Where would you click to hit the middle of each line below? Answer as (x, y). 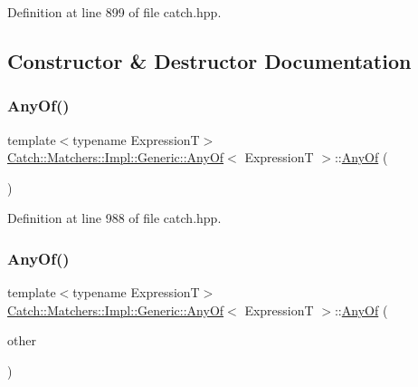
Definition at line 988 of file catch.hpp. (114, 218)
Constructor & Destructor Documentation (209, 60)
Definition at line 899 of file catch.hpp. (114, 12)
